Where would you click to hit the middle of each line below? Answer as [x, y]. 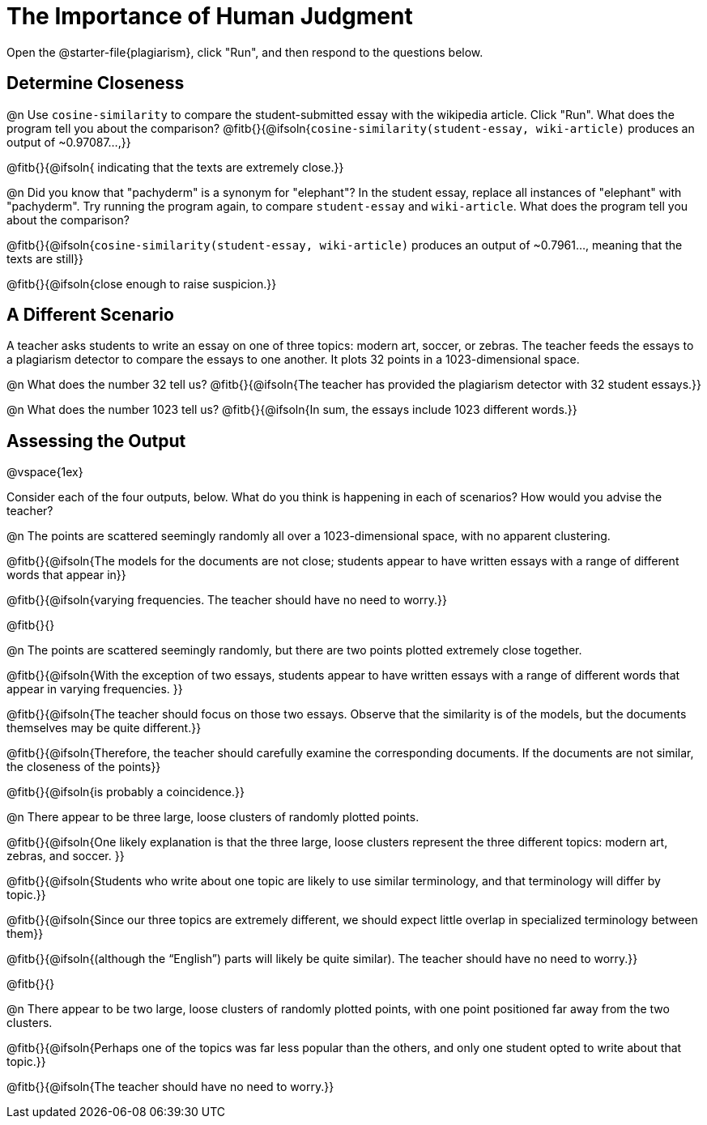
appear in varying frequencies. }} [95, 689]
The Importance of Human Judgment [210, 16]
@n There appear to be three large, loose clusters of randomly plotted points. [213, 817]
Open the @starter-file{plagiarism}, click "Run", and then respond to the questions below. [245, 52]
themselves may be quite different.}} [104, 728]
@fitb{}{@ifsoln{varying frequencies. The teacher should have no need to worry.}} [227, 600]
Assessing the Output [96, 441]
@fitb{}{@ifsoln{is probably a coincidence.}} [126, 792]
